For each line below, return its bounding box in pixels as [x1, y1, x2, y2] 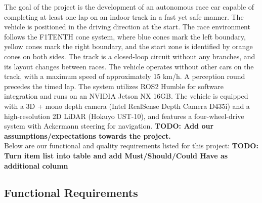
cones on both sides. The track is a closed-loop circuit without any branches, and [4, 51, 255, 61]
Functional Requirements [4, 185, 138, 200]
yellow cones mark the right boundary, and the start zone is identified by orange [4, 41, 253, 52]
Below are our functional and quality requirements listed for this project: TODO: [4, 140, 258, 151]
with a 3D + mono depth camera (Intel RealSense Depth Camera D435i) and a [4, 100, 250, 111]
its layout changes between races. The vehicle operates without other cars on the [4, 61, 254, 71]
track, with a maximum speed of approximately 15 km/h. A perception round [4, 71, 245, 82]
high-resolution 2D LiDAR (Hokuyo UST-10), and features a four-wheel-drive [4, 110, 244, 121]
